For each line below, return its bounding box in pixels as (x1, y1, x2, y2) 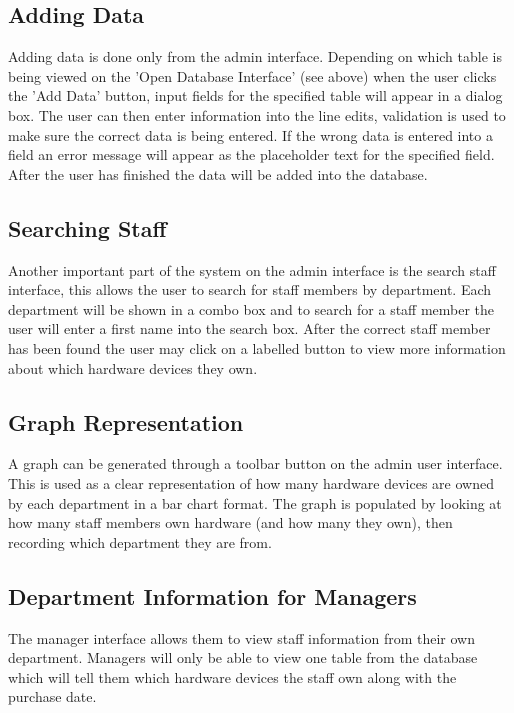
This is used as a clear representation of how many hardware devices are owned (8, 472, 494, 493)
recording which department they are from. (8, 531, 272, 552)
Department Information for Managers (8, 580, 417, 611)
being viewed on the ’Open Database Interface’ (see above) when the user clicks (8, 65, 497, 86)
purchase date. (8, 686, 97, 707)
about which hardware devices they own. (8, 357, 258, 378)
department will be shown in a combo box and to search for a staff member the (8, 298, 495, 319)
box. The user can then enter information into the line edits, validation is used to (8, 104, 506, 125)
